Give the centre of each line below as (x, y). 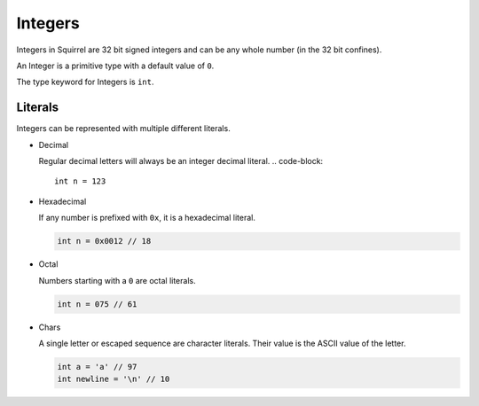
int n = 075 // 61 (97, 304)
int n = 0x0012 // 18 (104, 241)
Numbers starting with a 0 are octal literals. (117, 280)
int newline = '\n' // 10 (114, 379)
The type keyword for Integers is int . (85, 82)
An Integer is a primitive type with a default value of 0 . (115, 66)
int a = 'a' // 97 (97, 367)
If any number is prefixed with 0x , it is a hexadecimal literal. (147, 218)
